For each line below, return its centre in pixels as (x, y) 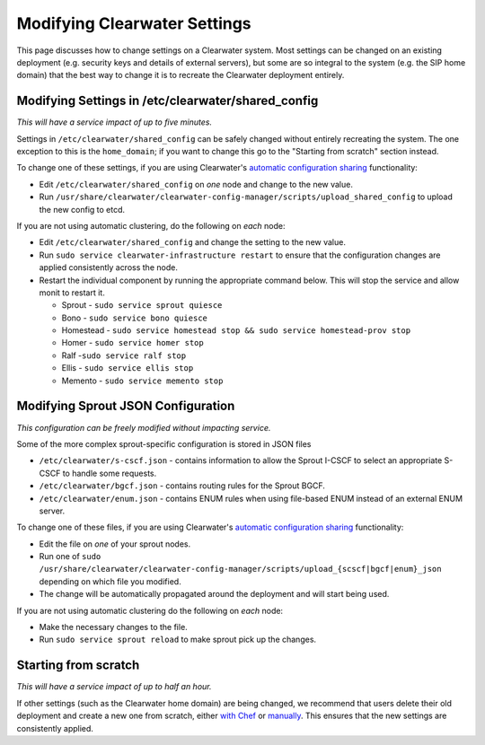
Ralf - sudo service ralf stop (124, 355)
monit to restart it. (72, 293)
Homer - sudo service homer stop (132, 343)
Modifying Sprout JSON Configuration (126, 406)
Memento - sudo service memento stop (142, 381)
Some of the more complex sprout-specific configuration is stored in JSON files (164, 443)
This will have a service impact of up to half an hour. (114, 687)
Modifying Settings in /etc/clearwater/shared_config (168, 101)
